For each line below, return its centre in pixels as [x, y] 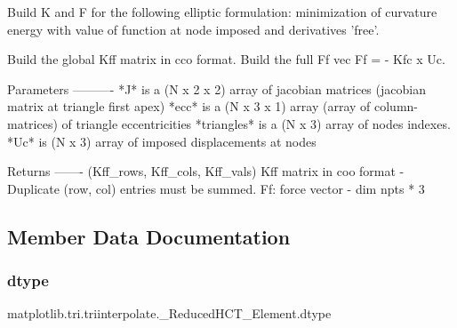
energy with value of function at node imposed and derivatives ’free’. [193, 29]
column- [397, 106]
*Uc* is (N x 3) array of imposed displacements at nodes [162, 141]
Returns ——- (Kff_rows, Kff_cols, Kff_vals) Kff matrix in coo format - [206, 171]
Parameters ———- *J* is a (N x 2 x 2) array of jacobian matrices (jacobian [216, 88]
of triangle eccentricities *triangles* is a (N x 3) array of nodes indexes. [256, 123]
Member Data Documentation [149, 236]
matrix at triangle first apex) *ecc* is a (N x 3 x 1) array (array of [189, 106]
